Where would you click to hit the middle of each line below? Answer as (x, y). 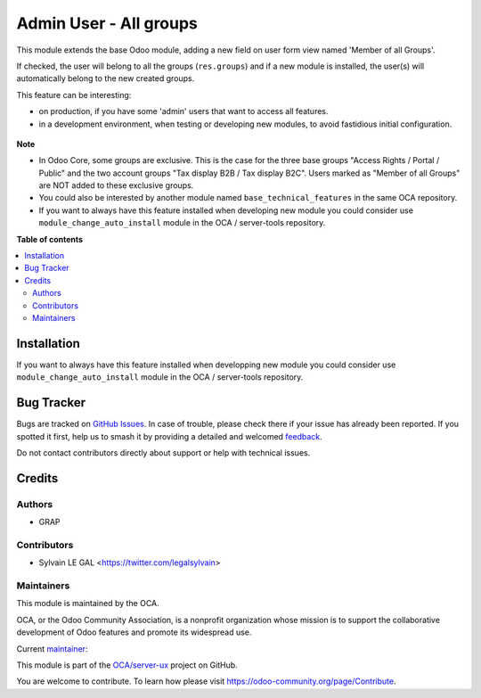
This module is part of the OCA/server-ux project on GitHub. (127, 665)
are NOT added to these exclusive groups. (116, 185)
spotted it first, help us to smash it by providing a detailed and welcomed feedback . (169, 436)
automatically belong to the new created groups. (106, 78)
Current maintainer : (52, 649)
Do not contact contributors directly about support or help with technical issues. (163, 452)
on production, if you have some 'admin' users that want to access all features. (183, 111)
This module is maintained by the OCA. (88, 604)
